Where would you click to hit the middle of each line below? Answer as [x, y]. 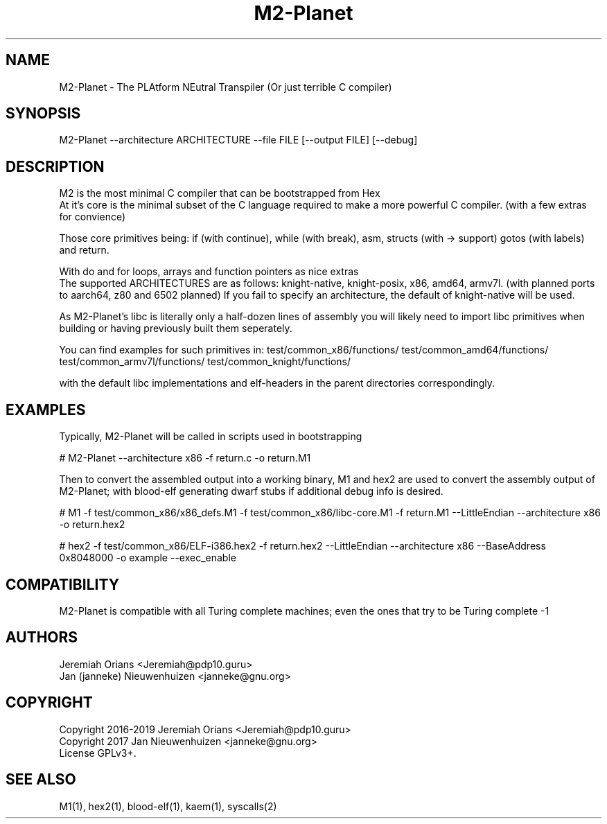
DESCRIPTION [55, 166]
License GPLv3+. [98, 753]
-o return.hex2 [92, 525]
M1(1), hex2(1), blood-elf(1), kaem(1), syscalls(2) [168, 806]
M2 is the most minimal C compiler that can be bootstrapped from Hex [220, 193]
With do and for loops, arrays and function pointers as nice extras [209, 272]
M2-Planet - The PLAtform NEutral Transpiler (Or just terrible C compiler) [226, 87]
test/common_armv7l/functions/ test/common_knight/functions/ [205, 362]
